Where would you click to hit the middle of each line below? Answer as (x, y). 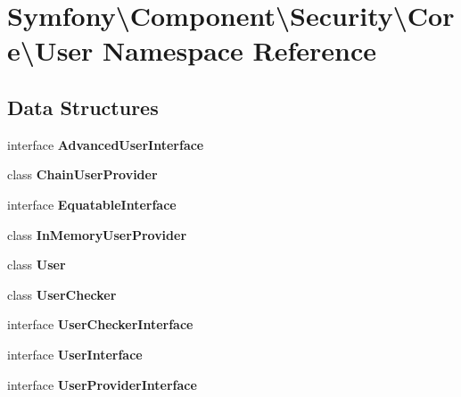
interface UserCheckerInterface (100, 324)
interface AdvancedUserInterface (106, 144)
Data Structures (83, 107)
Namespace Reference (240, 50)
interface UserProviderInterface (102, 384)
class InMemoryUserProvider (97, 234)
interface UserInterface (75, 354)
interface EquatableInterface (92, 204)
